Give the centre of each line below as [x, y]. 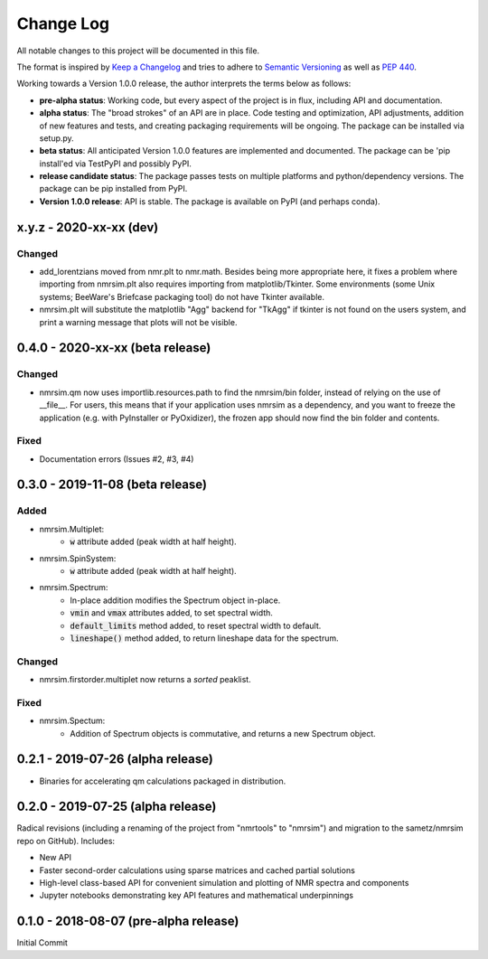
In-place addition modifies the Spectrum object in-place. [175, 600]
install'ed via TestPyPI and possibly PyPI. [115, 164]
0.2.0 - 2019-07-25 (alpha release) [117, 807]
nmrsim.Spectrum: [74, 588]
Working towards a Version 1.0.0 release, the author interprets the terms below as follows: [184, 84]
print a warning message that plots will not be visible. [138, 322]
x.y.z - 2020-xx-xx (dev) [88, 227]
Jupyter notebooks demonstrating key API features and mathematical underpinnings [197, 896]
